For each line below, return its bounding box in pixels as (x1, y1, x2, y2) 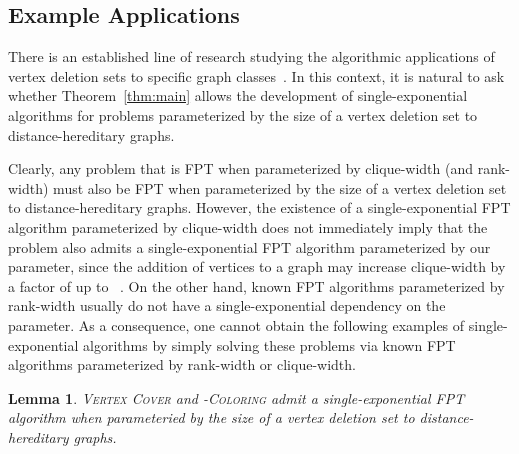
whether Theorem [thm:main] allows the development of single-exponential (8, 85, 468, 106)
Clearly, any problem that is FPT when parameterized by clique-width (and (8, 158, 473, 179)
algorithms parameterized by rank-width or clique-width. (8, 354, 356, 375)
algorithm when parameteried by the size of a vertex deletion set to (8, 407, 415, 428)
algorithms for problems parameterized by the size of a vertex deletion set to (8, 104, 478, 125)
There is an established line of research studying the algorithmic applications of (8, 46, 495, 67)
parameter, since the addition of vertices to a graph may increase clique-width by (8, 256, 506, 277)
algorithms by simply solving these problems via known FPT (83, 334, 456, 355)
